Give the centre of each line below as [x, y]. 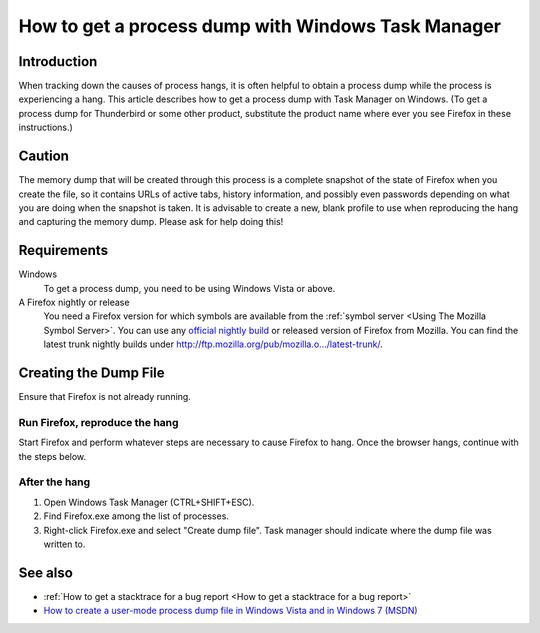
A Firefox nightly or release [74, 302]
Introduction [58, 61]
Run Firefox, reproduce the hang [98, 422]
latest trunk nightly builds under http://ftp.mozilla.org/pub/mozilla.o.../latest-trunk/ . [213, 344]
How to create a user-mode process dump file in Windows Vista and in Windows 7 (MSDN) [231, 611]
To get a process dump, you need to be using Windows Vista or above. [189, 288]
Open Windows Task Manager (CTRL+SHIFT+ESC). [149, 502]
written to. [64, 544]
